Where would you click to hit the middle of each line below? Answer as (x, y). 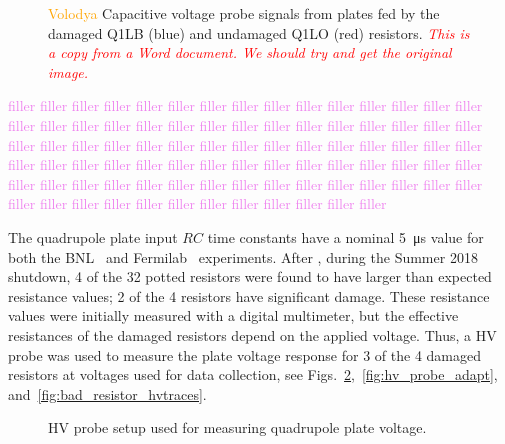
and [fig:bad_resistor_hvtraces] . (107, 393)
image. (68, 71)
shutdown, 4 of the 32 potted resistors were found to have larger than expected (250, 276)
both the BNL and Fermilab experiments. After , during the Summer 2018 (243, 256)
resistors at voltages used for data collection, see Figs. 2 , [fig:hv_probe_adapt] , (253, 374)
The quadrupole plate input (93, 236)
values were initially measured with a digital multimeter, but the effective (233, 315)
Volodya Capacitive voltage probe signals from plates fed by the (244, 13)
